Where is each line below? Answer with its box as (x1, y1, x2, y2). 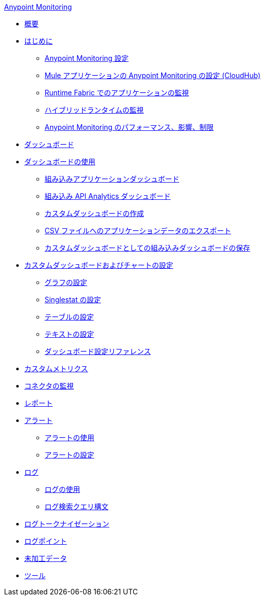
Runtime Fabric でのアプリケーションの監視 (45, 88, 189, 97)
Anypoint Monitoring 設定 (45, 54, 129, 62)
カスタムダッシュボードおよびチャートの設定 (24, 261, 173, 269)
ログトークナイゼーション (24, 519, 109, 528)
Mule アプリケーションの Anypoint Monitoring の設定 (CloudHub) (45, 71, 261, 80)
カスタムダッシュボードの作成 (45, 209, 144, 218)
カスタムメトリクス (24, 364, 88, 373)
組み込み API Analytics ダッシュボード (45, 192, 171, 200)
